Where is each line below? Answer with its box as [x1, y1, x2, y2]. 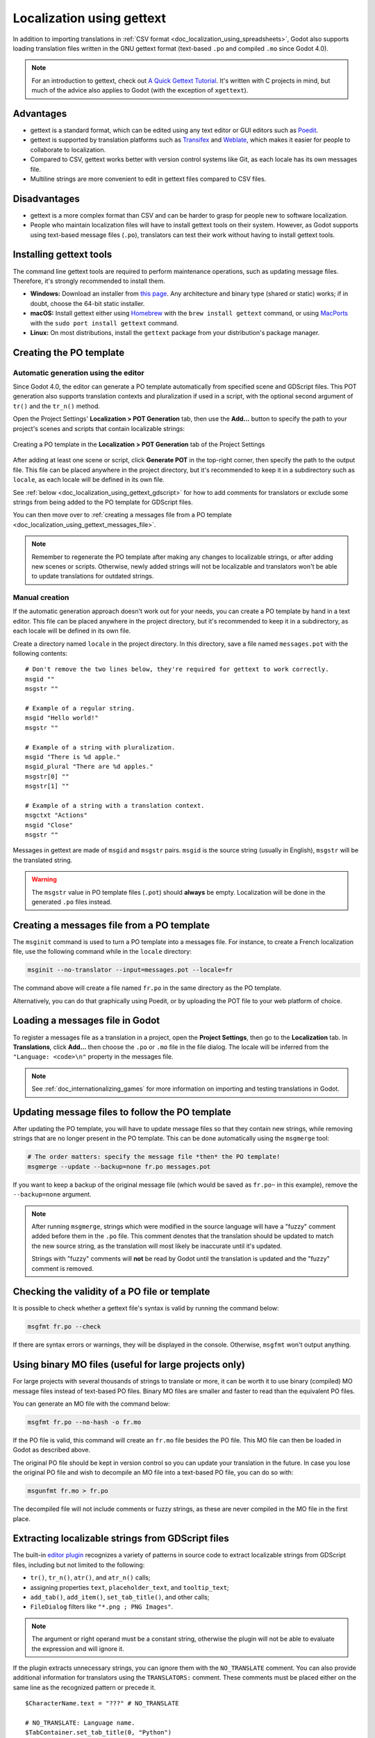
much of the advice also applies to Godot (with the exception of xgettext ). [31, 86, 249, 95]
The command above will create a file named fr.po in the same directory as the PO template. [12, 984, 282, 992]
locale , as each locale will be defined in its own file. [12, 476, 165, 484]
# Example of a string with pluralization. [25, 743, 176, 751]
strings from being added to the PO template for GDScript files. [12, 498, 194, 506]
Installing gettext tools [12, 249, 112, 261]
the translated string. [12, 856, 73, 864]
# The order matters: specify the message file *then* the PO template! [27, 1153, 281, 1161]
